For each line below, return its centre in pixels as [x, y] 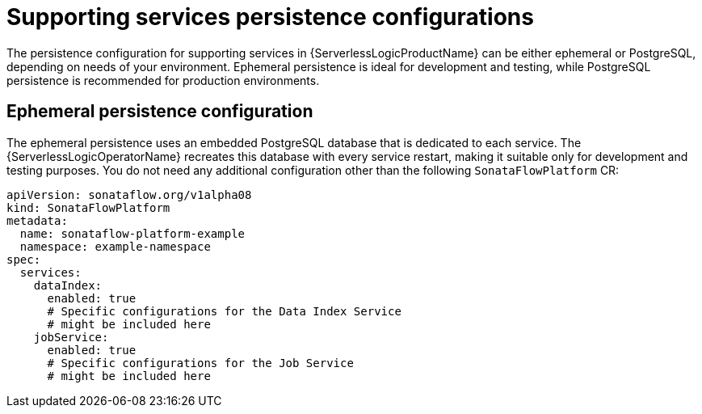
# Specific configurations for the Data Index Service [224, 311]
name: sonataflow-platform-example [132, 233]
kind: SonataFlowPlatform [88, 207]
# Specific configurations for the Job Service [200, 363]
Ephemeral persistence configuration [160, 112]
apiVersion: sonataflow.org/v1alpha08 [129, 194]
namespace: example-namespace [115, 246]
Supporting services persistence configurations [270, 17]
